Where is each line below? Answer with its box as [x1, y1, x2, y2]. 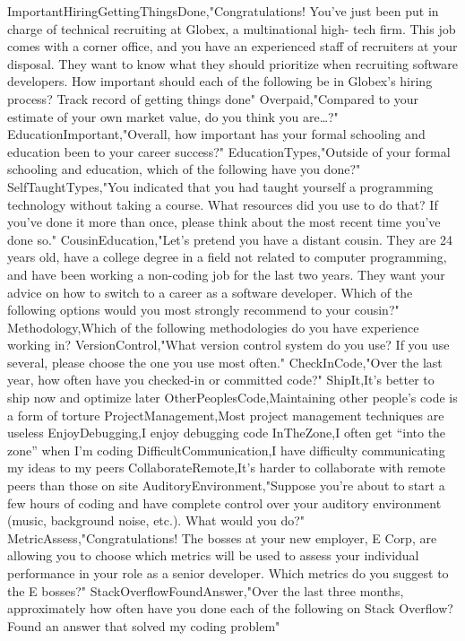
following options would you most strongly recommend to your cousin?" [7, 300, 400, 319]
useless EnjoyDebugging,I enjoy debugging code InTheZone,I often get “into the [7, 423, 446, 442]
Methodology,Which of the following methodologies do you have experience [7, 317, 419, 336]
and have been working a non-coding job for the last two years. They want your [7, 264, 445, 283]
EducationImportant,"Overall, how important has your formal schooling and [7, 125, 426, 143]
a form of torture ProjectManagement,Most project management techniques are [7, 405, 444, 424]
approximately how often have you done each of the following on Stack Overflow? [7, 599, 453, 618]
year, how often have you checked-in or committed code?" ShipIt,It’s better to [7, 370, 435, 389]
